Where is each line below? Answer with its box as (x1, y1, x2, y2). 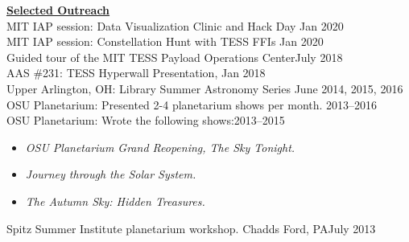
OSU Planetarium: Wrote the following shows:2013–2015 (6, 112, 285, 129)
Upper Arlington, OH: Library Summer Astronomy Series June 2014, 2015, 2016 (6, 80, 403, 96)
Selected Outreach (6, 2, 110, 18)
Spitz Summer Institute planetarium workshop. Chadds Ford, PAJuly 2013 (6, 219, 376, 236)
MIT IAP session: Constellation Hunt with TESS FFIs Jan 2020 (6, 33, 324, 50)
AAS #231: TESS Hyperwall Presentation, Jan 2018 (6, 64, 266, 81)
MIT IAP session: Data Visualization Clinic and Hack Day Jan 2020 (6, 17, 344, 34)
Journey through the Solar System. (25, 166, 196, 183)
